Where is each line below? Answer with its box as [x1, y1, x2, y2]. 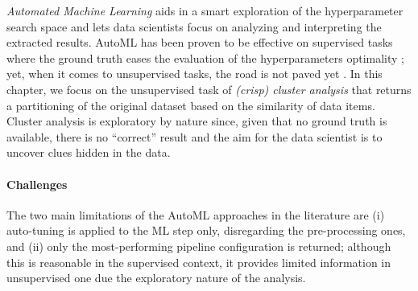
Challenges [6, 175, 68, 192]
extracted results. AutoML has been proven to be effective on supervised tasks [6, 34, 393, 51]
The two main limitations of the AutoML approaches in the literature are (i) [6, 206, 385, 223]
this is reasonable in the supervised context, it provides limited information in [6, 253, 391, 270]
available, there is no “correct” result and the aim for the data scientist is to [6, 128, 383, 145]
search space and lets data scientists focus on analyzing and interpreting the [6, 18, 382, 35]
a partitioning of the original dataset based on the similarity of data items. [6, 96, 375, 113]
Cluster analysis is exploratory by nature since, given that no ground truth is [6, 113, 387, 129]
